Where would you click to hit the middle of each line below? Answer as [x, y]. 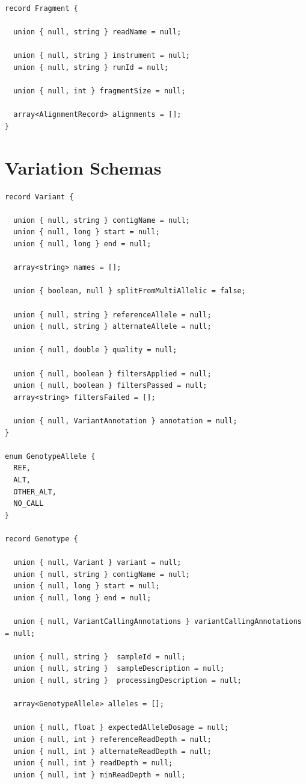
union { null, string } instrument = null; [102, 56]
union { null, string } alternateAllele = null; [112, 327]
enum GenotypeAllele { [50, 456]
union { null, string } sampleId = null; [99, 657]
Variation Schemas [83, 167]
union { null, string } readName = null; [97, 32]
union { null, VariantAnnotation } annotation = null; [125, 421]
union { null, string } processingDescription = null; [127, 680]
